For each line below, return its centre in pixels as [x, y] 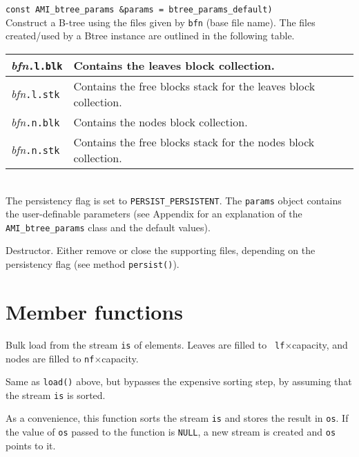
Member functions [94, 311]
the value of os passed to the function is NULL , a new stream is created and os [171, 432]
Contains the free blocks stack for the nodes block [194, 142]
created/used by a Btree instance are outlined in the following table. [150, 36]
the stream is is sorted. [56, 395]
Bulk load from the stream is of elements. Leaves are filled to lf [145, 344]
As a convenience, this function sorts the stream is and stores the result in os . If [177, 418]
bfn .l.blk [37, 65]
